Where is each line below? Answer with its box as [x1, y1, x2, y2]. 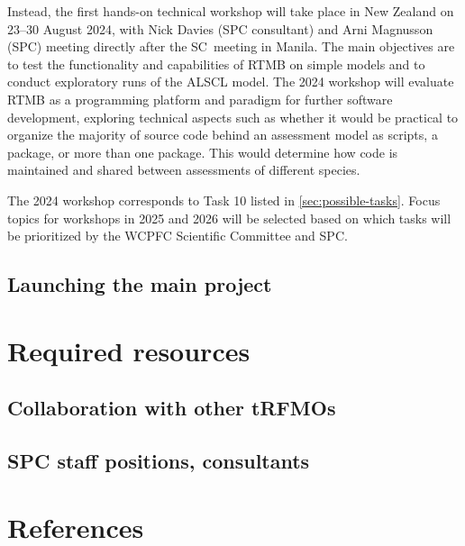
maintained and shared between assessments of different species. [7, 160, 360, 179]
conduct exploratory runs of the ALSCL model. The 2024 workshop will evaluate [7, 72, 454, 91]
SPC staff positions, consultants [7, 447, 310, 475]
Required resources [7, 332, 251, 369]
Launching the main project [7, 270, 272, 298]
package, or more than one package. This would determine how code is [7, 142, 398, 161]
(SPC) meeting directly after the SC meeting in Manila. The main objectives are [7, 37, 455, 56]
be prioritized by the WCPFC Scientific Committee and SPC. [7, 226, 348, 245]
